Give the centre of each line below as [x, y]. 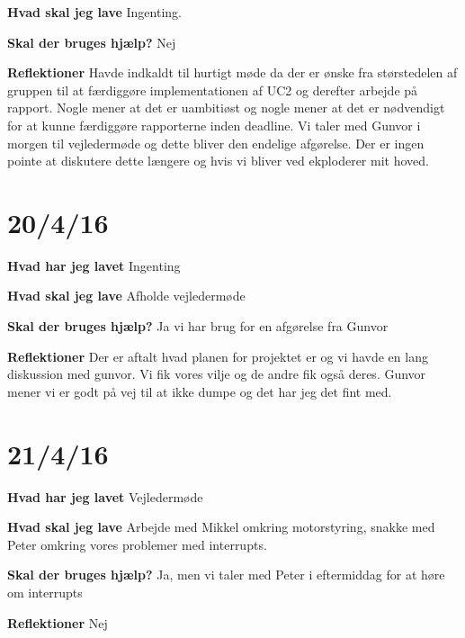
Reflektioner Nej [58, 622]
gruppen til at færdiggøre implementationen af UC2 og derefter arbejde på [213, 90]
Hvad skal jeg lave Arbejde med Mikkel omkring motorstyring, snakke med [221, 527]
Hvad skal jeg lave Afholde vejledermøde [126, 296]
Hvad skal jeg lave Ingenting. [94, 12]
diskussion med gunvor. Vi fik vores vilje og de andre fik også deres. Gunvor [217, 374]
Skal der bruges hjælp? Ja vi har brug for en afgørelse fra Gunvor [198, 326]
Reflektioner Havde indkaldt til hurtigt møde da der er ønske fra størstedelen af [232, 72]
